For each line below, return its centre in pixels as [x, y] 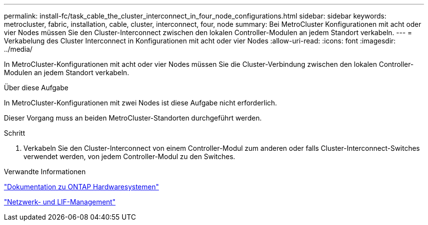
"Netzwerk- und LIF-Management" [60, 202]
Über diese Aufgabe [36, 88]
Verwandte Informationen [45, 172]
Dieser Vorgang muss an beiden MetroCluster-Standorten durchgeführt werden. [133, 118]
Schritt [15, 133]
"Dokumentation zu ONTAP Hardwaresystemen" [82, 187]
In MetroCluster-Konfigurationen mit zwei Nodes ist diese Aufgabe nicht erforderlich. [140, 103]
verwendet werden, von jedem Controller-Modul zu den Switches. [129, 156]
